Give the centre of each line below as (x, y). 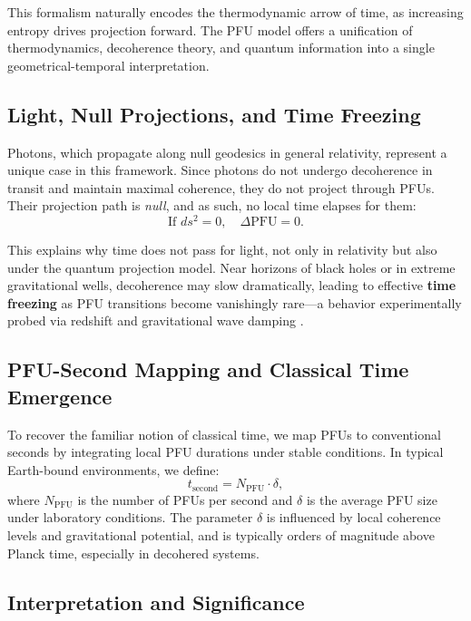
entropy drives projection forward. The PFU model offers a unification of (210, 29)
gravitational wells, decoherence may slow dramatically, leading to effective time (232, 285)
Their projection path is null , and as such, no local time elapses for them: (212, 205)
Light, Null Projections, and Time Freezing (214, 114)
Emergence (60, 396)
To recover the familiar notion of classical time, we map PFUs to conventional (224, 434)
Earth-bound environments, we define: (113, 469)
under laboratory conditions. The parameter (130, 517)
